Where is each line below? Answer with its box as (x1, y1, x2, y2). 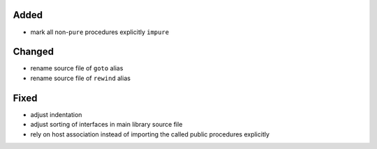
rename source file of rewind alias (30, 74, 131, 82)
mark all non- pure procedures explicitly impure (30, 28, 170, 36)
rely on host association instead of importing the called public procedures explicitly (30, 130, 270, 139)
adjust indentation (30, 110, 82, 118)
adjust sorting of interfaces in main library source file (30, 120, 183, 129)
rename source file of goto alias (30, 64, 124, 72)
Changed (13, 46, 54, 58)
